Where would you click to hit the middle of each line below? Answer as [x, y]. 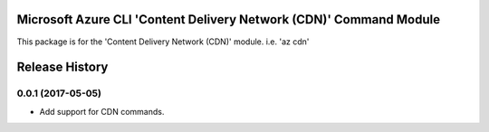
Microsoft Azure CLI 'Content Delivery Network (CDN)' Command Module [229, 19]
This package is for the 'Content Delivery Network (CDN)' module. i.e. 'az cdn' [163, 42]
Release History [62, 67]
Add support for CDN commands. [102, 111]
